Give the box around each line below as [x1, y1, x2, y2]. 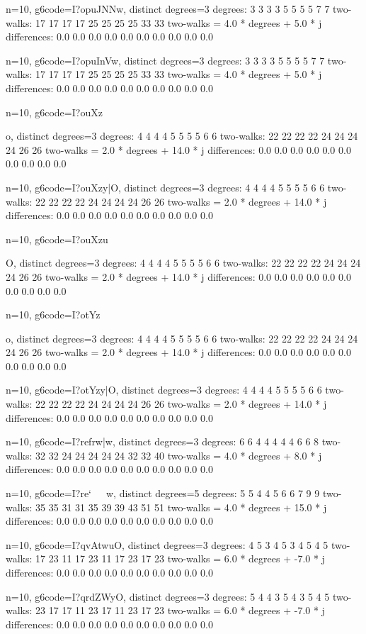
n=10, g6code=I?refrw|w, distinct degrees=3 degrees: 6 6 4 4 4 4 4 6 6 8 [6, 434, 319, 449]
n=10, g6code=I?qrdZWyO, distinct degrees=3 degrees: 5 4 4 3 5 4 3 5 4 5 [6, 589, 330, 604]
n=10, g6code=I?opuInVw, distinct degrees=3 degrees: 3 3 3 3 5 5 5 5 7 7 [6, 52, 325, 67]
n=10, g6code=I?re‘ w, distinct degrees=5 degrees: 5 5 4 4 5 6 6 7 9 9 [6, 486, 320, 501]
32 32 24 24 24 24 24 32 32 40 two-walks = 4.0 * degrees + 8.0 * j [35, 447, 322, 462]
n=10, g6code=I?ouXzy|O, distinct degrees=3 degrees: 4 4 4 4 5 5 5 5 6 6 [6, 179, 325, 194]
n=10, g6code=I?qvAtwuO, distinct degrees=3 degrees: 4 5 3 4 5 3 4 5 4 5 [6, 537, 328, 552]
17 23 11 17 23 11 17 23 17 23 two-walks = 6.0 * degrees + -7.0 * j [35, 551, 325, 566]
